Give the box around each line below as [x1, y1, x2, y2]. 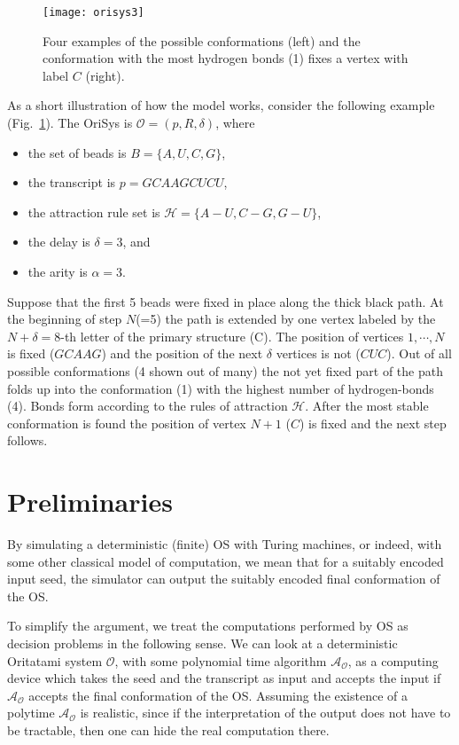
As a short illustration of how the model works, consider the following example [7, 96, 435, 114]
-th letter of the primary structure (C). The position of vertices [60, 326, 404, 345]
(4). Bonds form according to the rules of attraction [7, 396, 288, 415]
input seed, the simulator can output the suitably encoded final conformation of [7, 569, 440, 588]
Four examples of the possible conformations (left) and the [43, 31, 361, 50]
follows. [7, 431, 48, 450]
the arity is [27, 263, 88, 280]
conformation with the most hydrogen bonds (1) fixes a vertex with [43, 49, 408, 67]
